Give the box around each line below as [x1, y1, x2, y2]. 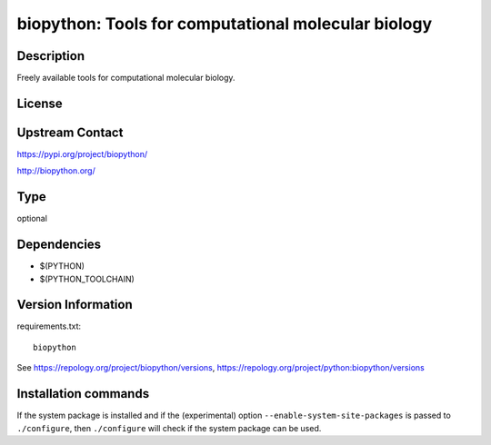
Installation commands [16, 386, 150, 401]
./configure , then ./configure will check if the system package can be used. [16, 422, 322, 433]
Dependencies [16, 237, 102, 252]
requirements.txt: [16, 321, 82, 331]
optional [16, 213, 47, 224]
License [16, 95, 63, 111]
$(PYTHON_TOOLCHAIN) [39, 273, 135, 284]
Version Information [16, 297, 133, 312]
